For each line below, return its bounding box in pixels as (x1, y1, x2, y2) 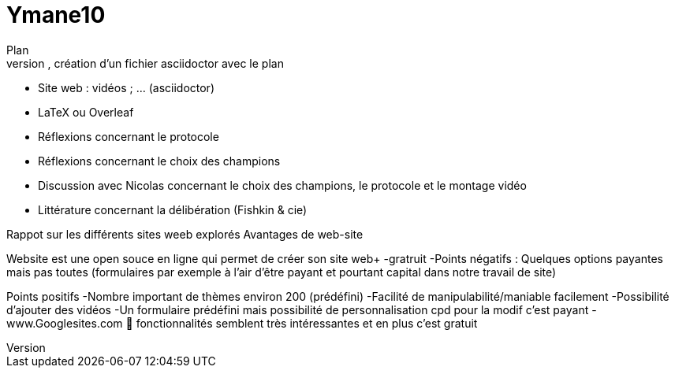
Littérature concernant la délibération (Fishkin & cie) (38, 202, 308, 217)
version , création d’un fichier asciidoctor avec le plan (6, 56, 284, 70)
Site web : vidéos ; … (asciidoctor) (38, 80, 214, 94)
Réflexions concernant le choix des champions (38, 154, 281, 168)
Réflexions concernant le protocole (38, 129, 219, 143)
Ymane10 (6, 2, 106, 28)
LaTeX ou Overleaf (38, 105, 134, 119)
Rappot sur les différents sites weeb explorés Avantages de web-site (6, 227, 364, 241)
